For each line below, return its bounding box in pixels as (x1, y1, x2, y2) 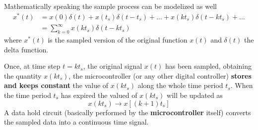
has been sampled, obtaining (165, 61, 252, 71)
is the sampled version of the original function (48, 35, 188, 45)
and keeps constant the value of (4, 80, 109, 90)
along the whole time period (137, 80, 223, 90)
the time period (4, 90, 51, 100)
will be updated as (167, 90, 223, 100)
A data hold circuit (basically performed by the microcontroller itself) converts (4, 107, 251, 117)
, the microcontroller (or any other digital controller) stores (68, 70, 252, 81)
